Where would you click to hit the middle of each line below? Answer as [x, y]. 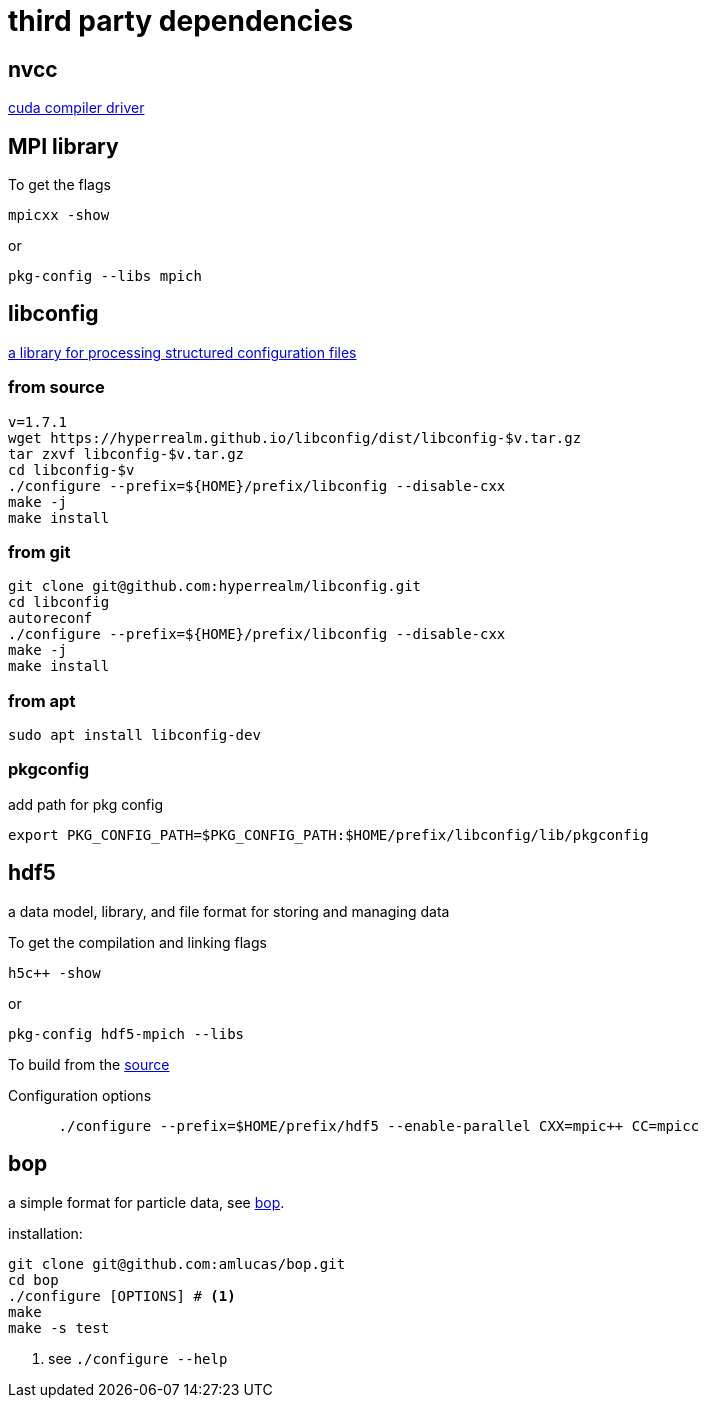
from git [39, 551]
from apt [42, 700]
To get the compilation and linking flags [137, 942]
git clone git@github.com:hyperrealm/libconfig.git [215, 586]
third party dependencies [181, 21]
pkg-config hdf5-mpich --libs [126, 1033]
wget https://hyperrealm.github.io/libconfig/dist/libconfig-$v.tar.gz [295, 437]
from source [56, 387]
